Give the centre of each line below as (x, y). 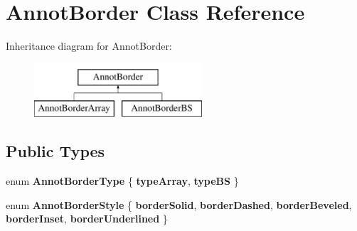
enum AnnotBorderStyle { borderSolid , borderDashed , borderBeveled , (179, 204)
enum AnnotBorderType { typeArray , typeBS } (122, 181)
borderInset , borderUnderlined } (87, 219)
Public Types (55, 151)
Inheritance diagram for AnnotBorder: (89, 46)
